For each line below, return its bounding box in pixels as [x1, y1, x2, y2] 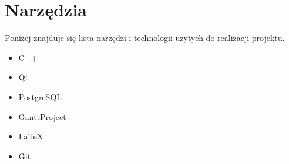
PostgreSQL [18, 90, 62, 102]
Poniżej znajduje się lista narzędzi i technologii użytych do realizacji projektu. [5, 32, 285, 44]
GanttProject [18, 110, 66, 122]
